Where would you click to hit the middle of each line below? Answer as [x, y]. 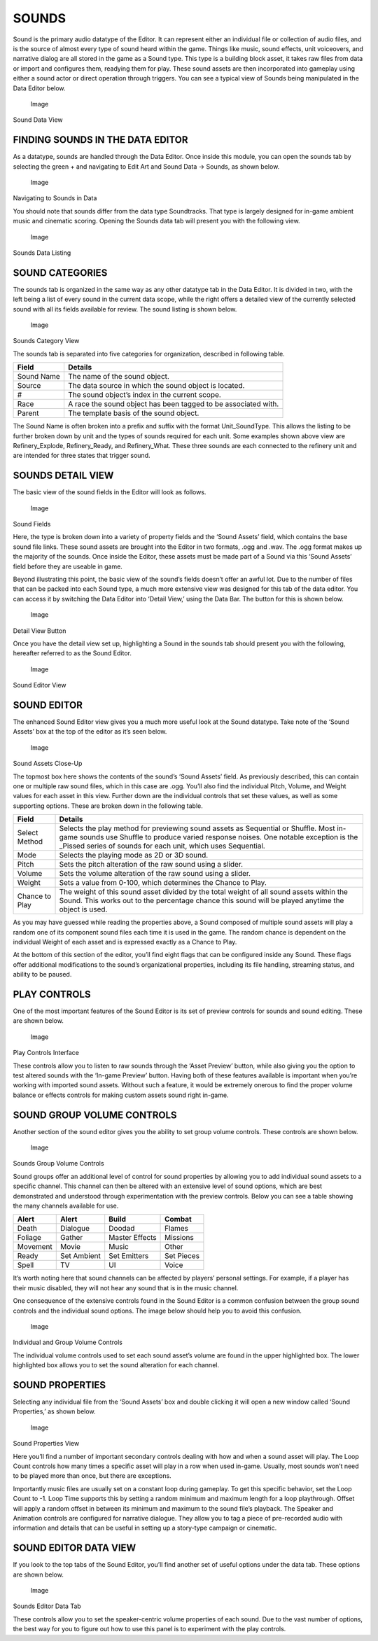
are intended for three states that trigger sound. [82, 456]
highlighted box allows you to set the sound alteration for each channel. [116, 1365]
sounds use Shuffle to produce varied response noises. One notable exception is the [219, 837]
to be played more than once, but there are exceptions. [92, 1476]
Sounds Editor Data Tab [47, 1606]
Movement [35, 1247]
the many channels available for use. [66, 1206]
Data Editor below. [39, 88]
